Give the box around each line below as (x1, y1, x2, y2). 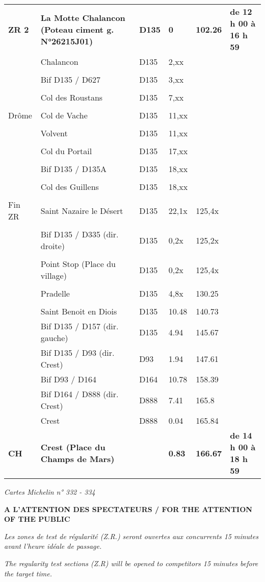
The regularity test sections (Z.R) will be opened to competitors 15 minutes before (4, 557, 258, 568)
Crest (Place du (40, 441, 105, 453)
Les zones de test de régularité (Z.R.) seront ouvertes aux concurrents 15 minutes (4, 530, 258, 541)
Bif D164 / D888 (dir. (40, 388, 119, 400)
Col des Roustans (40, 91, 103, 103)
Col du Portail (40, 145, 92, 157)
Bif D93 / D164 (40, 373, 96, 385)
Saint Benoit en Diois (40, 305, 117, 317)
